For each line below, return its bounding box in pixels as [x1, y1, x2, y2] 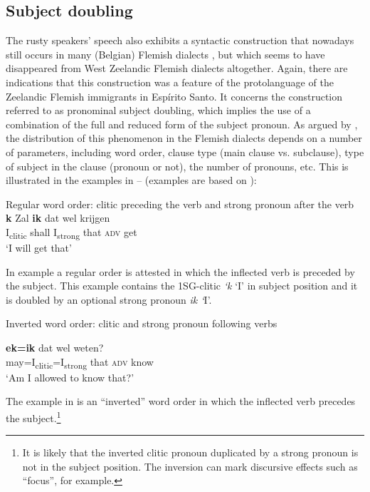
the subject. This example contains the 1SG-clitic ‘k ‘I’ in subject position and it [6, 278, 358, 293]
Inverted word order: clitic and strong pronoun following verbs [6, 316, 277, 331]
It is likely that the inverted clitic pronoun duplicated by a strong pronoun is [22, 445, 359, 460]
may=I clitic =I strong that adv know [6, 354, 154, 371]
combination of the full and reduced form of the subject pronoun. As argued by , [6, 116, 358, 131]
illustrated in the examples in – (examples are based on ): [6, 173, 257, 188]
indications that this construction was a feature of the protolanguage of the [6, 74, 334, 89]
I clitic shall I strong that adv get [6, 224, 137, 241]
